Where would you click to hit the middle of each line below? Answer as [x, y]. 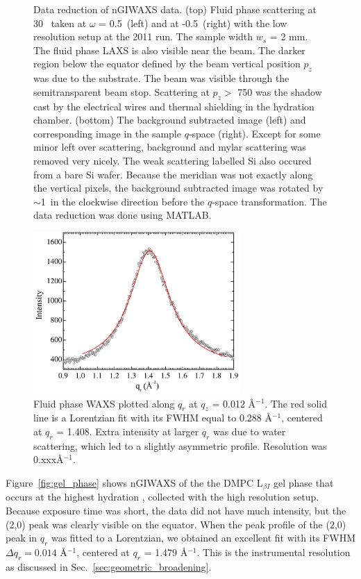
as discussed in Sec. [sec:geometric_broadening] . [109, 566]
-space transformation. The [269, 201]
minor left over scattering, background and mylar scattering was [170, 147]
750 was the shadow [280, 91]
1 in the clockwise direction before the [123, 201]
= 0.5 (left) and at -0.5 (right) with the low [193, 23]
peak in [22, 538]
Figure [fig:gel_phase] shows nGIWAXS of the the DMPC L [134, 482]
